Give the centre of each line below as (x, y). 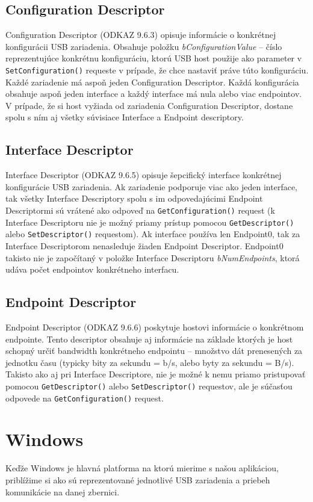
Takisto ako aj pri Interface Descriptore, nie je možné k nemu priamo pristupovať (156, 374)
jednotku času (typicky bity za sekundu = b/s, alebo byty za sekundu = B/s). (150, 362)
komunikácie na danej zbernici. (63, 491)
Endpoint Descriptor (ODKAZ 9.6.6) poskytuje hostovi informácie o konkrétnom (155, 327)
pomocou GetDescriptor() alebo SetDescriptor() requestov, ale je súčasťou (149, 386)
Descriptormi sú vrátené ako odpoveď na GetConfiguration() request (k (140, 210)
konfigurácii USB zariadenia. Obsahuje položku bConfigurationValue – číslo (144, 46)
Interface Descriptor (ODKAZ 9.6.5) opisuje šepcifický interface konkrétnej (144, 175)
